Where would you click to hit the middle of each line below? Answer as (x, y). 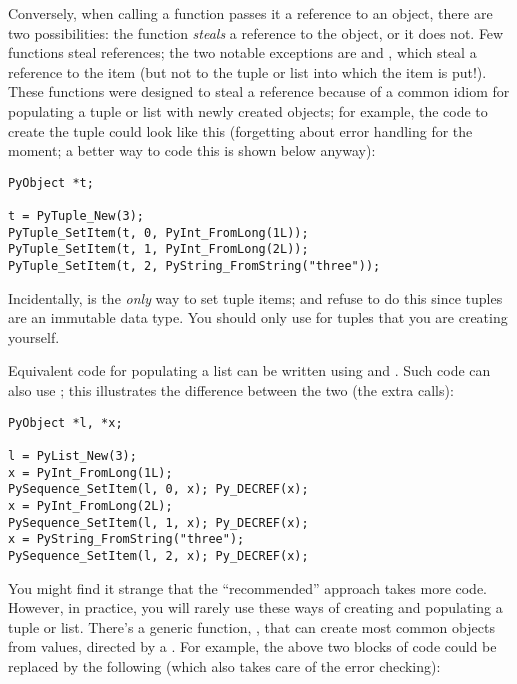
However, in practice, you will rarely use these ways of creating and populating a (255, 607)
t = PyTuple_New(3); (76, 216)
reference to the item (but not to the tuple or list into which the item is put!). (247, 71)
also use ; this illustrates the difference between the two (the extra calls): (231, 390)
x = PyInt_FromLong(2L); (90, 505)
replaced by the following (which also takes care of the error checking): (224, 665)
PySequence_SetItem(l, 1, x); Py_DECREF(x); (158, 522)
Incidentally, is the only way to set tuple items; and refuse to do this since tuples (255, 297)
